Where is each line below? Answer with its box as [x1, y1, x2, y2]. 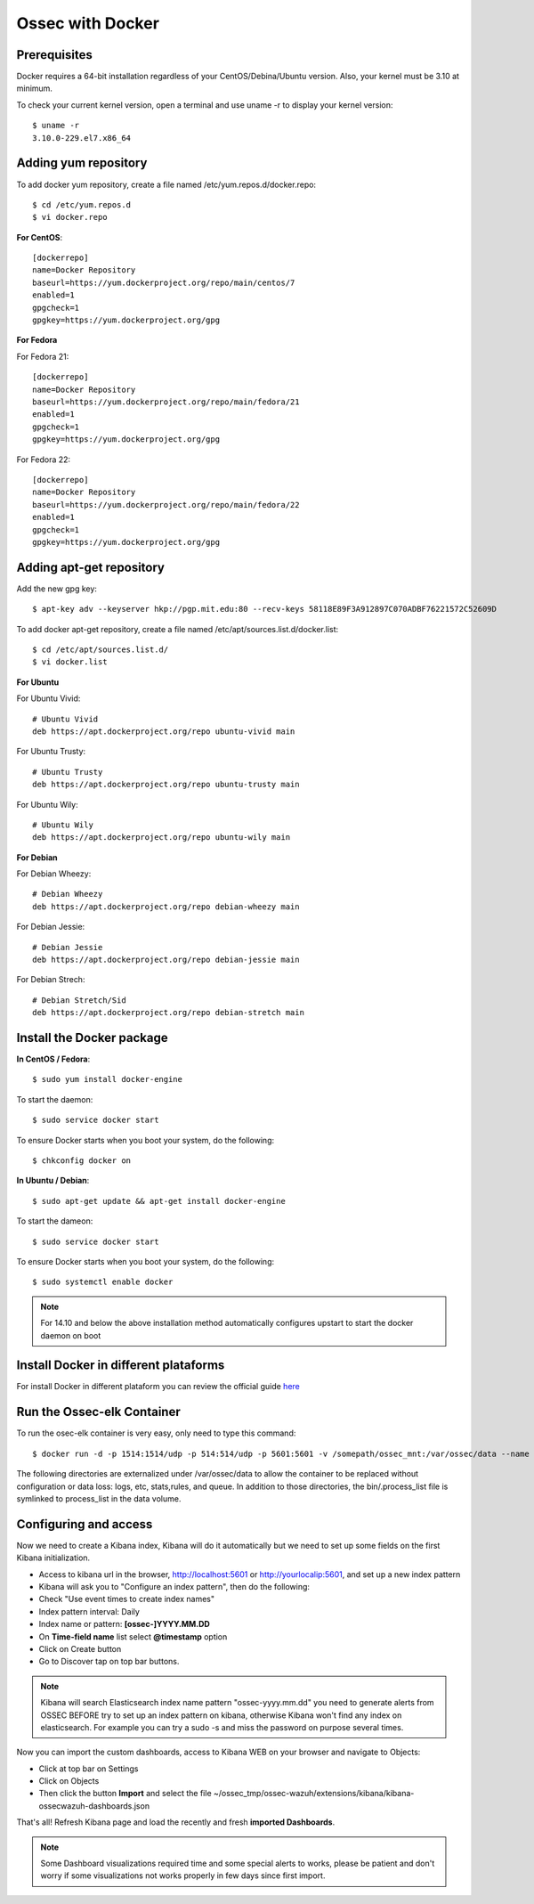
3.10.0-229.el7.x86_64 [32, 133, 132, 142]
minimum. [16, 83, 53, 94]
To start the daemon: [16, 1094, 93, 1104]
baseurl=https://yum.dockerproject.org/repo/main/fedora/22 [32, 500, 300, 509]
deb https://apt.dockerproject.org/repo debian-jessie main [32, 955, 300, 965]
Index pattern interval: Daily [38, 1606, 140, 1616]
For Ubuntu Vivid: [16, 693, 81, 704]
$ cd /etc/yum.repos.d [32, 199, 132, 209]
